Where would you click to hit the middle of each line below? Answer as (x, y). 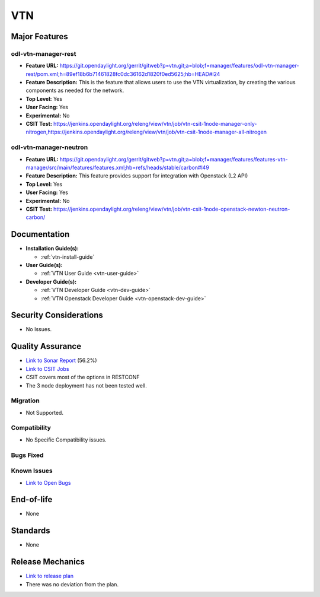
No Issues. (39, 329)
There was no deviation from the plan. (72, 584)
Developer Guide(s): (51, 281)
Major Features (39, 36)
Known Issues (32, 471)
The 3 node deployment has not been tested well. (87, 385)
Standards (31, 531)
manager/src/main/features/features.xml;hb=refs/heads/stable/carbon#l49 (118, 167)
